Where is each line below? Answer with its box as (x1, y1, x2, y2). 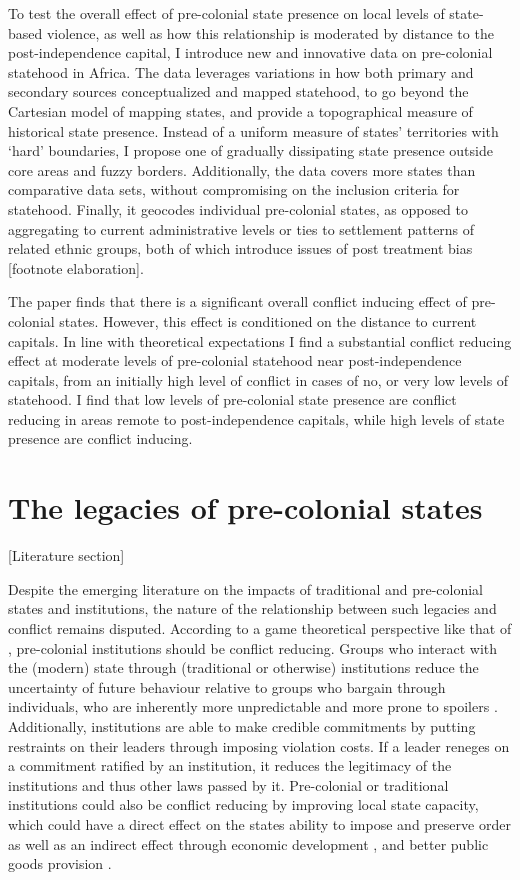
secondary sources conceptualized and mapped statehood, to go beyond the (8, 81, 469, 102)
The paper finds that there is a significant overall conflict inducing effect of (8, 291, 467, 312)
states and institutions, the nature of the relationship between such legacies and (8, 598, 497, 619)
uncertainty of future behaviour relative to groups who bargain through (8, 676, 446, 697)
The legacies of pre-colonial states (8, 487, 483, 528)
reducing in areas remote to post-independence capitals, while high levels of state (8, 408, 505, 429)
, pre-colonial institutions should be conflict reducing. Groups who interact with (8, 637, 498, 658)
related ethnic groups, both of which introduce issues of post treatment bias (8, 238, 473, 259)
